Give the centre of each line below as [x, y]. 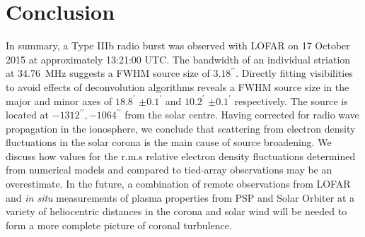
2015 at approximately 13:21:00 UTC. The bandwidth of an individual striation [178, 59]
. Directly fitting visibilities [294, 73]
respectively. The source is [291, 101]
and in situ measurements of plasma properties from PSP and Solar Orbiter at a [180, 197]
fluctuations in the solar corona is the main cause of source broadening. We [169, 142]
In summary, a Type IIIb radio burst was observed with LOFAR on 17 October [178, 45]
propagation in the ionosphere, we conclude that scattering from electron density [181, 128]
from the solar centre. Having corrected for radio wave [242, 115]
